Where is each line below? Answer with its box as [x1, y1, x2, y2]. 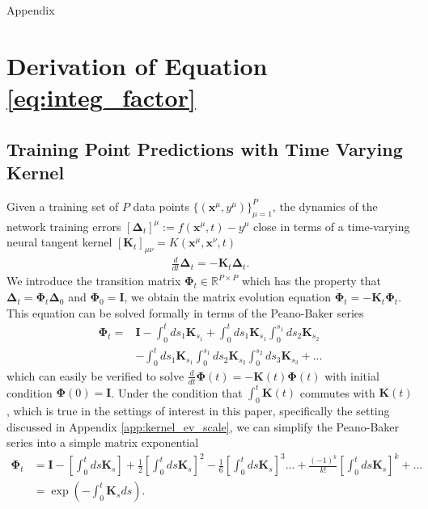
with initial [324, 367, 379, 384]
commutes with [299, 384, 375, 401]
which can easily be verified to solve [6, 367, 184, 384]
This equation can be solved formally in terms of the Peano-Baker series [6, 304, 364, 321]
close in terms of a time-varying [252, 217, 410, 234]
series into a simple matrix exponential [6, 434, 199, 451]
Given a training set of [6, 197, 119, 214]
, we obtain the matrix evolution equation [124, 288, 332, 305]
